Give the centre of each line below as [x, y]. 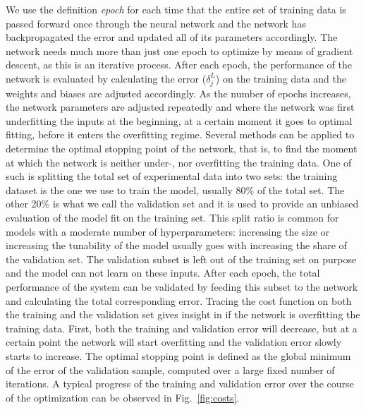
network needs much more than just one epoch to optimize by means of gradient [179, 50]
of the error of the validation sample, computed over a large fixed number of [170, 369]
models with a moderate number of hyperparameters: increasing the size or [168, 231]
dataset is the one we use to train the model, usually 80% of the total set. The [175, 189]
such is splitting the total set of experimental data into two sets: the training [172, 176]
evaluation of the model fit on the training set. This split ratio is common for [172, 218]
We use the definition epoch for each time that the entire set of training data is [176, 9]
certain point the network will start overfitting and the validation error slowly [174, 342]
